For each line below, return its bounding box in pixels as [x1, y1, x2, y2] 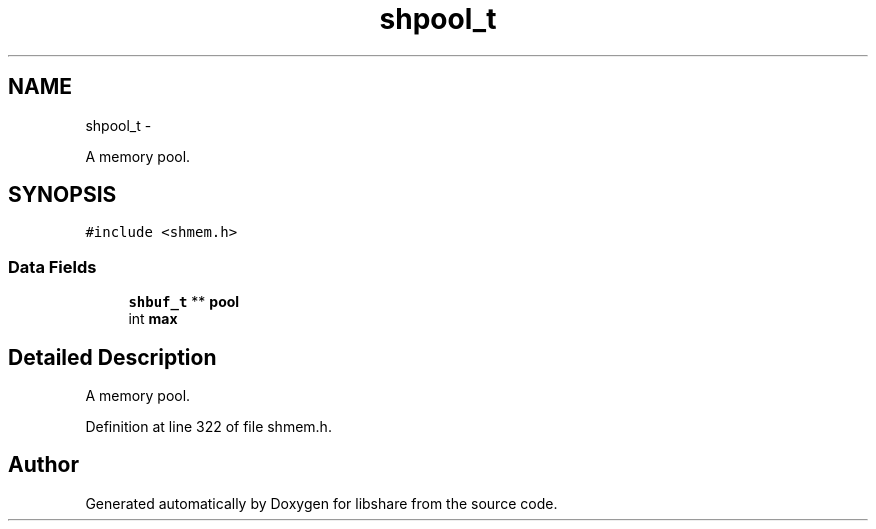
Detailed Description [8, 344, 217, 370]
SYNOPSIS [8, 182, 117, 208]
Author [8, 452, 79, 478]
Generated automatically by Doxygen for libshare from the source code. [85, 494, 558, 512]
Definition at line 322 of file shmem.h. [85, 418, 332, 436]
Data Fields [8, 256, 97, 277]
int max [128, 310, 178, 328]
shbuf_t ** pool [128, 293, 240, 311]
